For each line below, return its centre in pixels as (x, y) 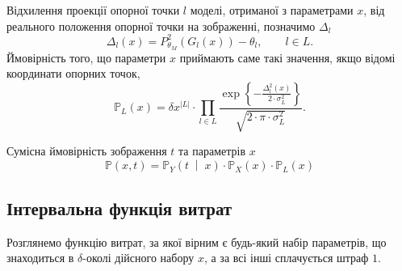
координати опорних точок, (73, 73)
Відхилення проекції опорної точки (93, 10)
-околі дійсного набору (138, 258)
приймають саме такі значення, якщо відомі (287, 57)
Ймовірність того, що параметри (86, 57)
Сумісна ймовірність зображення (87, 151)
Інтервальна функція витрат (119, 207)
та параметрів (212, 151)
